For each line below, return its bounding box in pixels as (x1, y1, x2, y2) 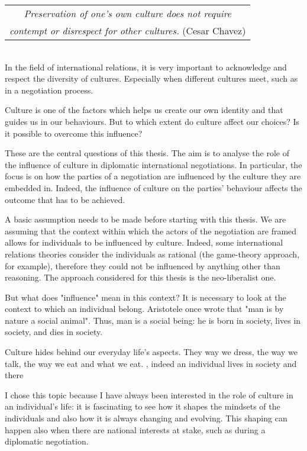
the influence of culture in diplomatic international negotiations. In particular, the (5, 158, 302, 170)
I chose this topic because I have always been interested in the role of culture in (5, 388, 293, 401)
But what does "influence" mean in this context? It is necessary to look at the (5, 291, 286, 303)
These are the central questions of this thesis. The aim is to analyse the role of (5, 147, 289, 159)
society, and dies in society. (5, 326, 103, 338)
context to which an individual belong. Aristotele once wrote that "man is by (5, 302, 284, 315)
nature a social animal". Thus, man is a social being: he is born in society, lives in (5, 314, 301, 326)
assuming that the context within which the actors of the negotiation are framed (5, 224, 297, 237)
